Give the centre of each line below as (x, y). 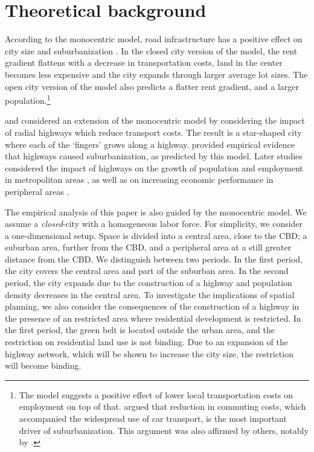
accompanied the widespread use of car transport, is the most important (153, 418)
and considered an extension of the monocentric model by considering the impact (155, 120)
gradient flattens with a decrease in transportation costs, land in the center (144, 62)
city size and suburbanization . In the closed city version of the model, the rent (151, 50)
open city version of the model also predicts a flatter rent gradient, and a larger (152, 86)
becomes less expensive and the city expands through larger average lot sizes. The (156, 74)
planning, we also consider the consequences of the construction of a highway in (152, 306)
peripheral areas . (37, 191)
